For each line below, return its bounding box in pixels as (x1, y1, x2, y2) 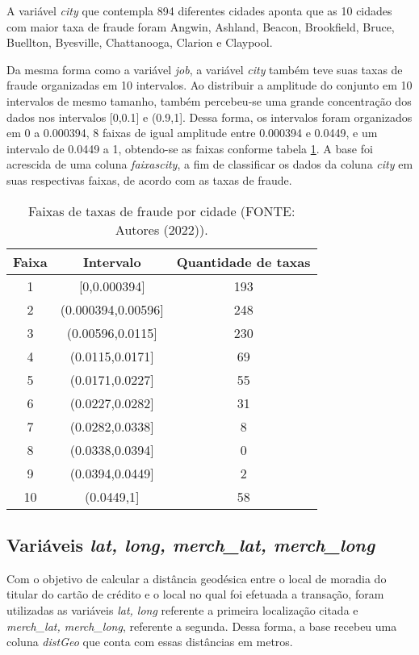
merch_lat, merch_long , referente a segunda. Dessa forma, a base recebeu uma (6, 617, 397, 634)
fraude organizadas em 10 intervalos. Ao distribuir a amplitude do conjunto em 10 (6, 77, 413, 94)
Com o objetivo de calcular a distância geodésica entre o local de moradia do (6, 569, 387, 586)
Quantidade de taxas (176, 252, 311, 271)
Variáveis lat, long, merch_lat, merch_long (6, 532, 375, 557)
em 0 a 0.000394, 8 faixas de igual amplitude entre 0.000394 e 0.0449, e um (6, 124, 378, 141)
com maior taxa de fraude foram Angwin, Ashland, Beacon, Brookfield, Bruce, (6, 18, 395, 35)
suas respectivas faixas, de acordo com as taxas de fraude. (6, 171, 292, 188)
